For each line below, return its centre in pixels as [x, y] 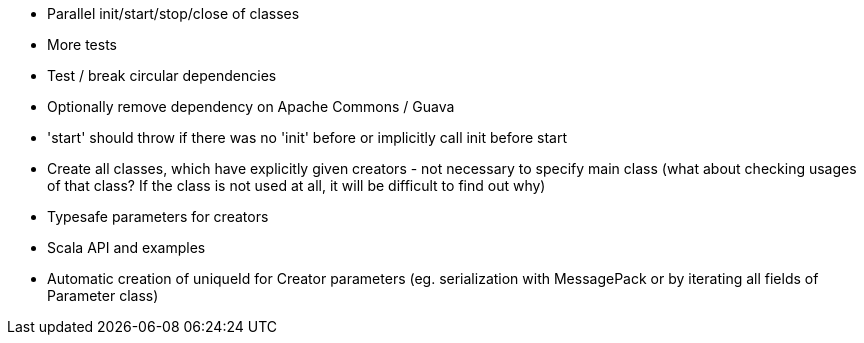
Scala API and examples [126, 247]
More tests [82, 44]
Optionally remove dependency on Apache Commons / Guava [251, 106]
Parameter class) [103, 295]
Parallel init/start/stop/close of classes [173, 13]
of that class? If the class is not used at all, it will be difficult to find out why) [296, 185]
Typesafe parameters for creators [158, 216]
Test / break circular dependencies [162, 75]
